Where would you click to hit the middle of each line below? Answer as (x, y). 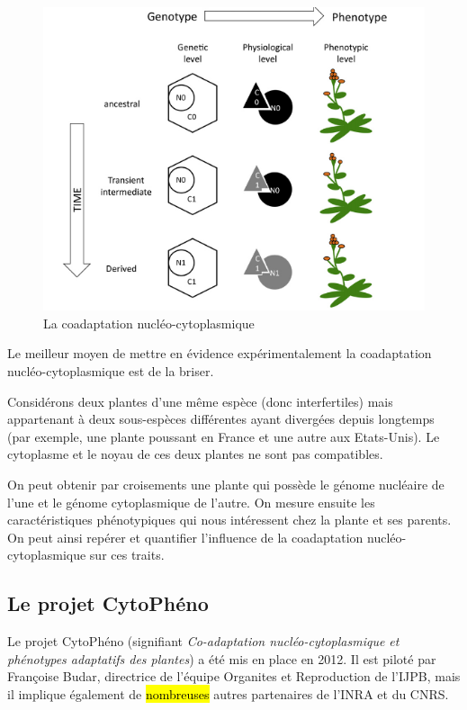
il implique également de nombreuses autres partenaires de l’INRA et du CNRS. (228, 693)
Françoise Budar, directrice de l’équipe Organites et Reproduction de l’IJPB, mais (234, 676)
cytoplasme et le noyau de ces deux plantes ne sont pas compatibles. (195, 454)
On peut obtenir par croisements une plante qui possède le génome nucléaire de (226, 484)
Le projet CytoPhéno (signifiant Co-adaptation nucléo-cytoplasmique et (203, 641)
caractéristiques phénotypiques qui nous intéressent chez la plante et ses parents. (229, 520)
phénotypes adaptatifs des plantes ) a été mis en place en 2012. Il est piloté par (222, 658)
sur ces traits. (127, 555)
